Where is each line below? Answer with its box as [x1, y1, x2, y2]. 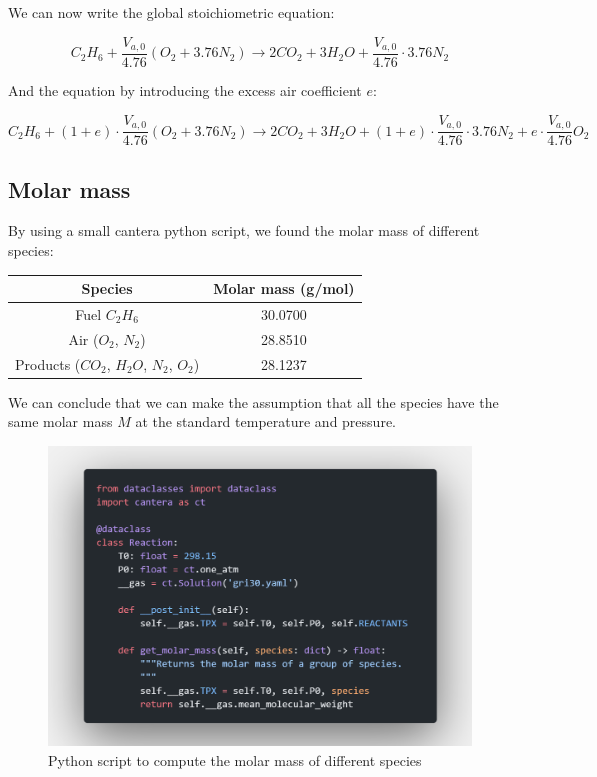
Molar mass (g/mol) [213, 278, 355, 299]
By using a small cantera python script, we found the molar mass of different [8, 220, 480, 241]
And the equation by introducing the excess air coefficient [8, 80, 362, 101]
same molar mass [8, 411, 113, 432]
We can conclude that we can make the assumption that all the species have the [8, 391, 499, 412]
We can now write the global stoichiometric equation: [8, 2, 335, 22]
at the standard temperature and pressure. [135, 411, 396, 432]
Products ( [15, 353, 81, 374]
